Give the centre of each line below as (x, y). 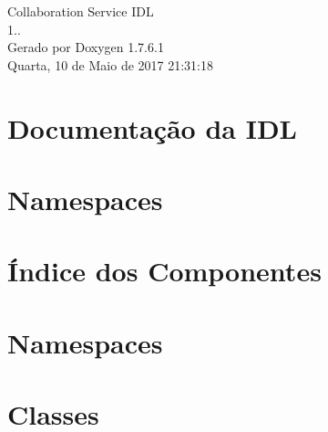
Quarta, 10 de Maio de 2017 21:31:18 (110, 64)
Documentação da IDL (152, 127)
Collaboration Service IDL (81, 11)
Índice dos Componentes (164, 271)
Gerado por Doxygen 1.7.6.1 (86, 47)
